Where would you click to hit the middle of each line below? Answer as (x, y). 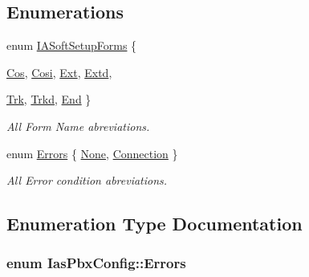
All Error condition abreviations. (87, 180)
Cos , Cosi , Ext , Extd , (59, 72)
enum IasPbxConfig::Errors (96, 263)
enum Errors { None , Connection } (92, 153)
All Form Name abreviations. (78, 126)
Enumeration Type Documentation (154, 224)
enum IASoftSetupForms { (72, 45)
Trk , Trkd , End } (49, 99)
